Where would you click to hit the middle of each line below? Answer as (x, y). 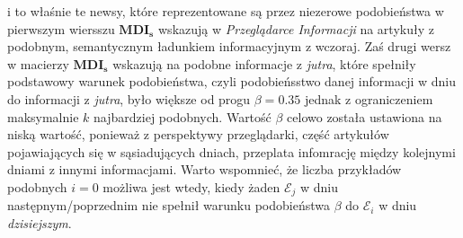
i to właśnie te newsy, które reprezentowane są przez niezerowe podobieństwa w (226, 11)
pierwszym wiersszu (61, 28)
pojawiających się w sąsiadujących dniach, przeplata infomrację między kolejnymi (231, 151)
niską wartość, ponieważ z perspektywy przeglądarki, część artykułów (198, 134)
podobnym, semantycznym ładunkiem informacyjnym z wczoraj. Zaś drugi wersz (229, 46)
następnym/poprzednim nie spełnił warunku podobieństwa (169, 205)
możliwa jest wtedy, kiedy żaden (191, 186)
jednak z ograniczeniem (369, 98)
